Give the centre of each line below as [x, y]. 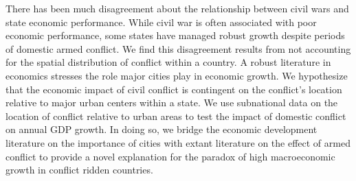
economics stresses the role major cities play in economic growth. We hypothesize [177, 75]
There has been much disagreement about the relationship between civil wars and [177, 8]
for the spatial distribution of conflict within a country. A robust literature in [168, 62]
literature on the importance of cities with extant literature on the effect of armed [178, 142]
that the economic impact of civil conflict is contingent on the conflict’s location [174, 89]
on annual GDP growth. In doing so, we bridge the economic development [162, 129]
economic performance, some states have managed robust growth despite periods [175, 35]
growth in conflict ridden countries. [79, 170]
